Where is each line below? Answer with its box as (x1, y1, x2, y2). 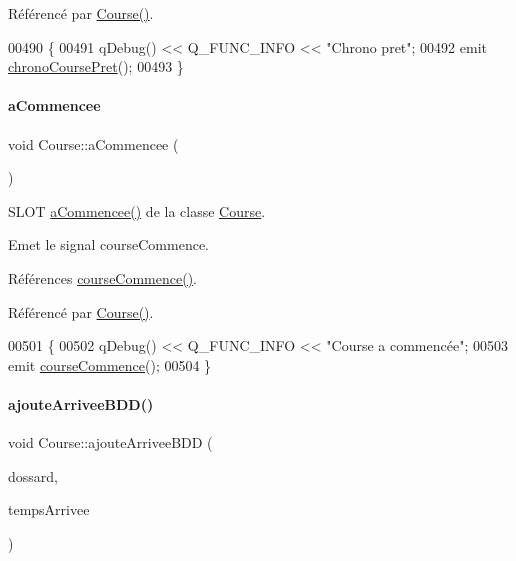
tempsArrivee (8, 499, 90, 520)
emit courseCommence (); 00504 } (8, 354, 212, 375)
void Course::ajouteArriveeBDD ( (8, 432, 213, 453)
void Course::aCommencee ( (8, 133, 179, 154)
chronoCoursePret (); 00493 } (8, 56, 184, 77)
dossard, (8, 465, 58, 486)
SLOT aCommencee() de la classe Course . (8, 200, 266, 221)
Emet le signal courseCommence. (8, 234, 210, 255)
